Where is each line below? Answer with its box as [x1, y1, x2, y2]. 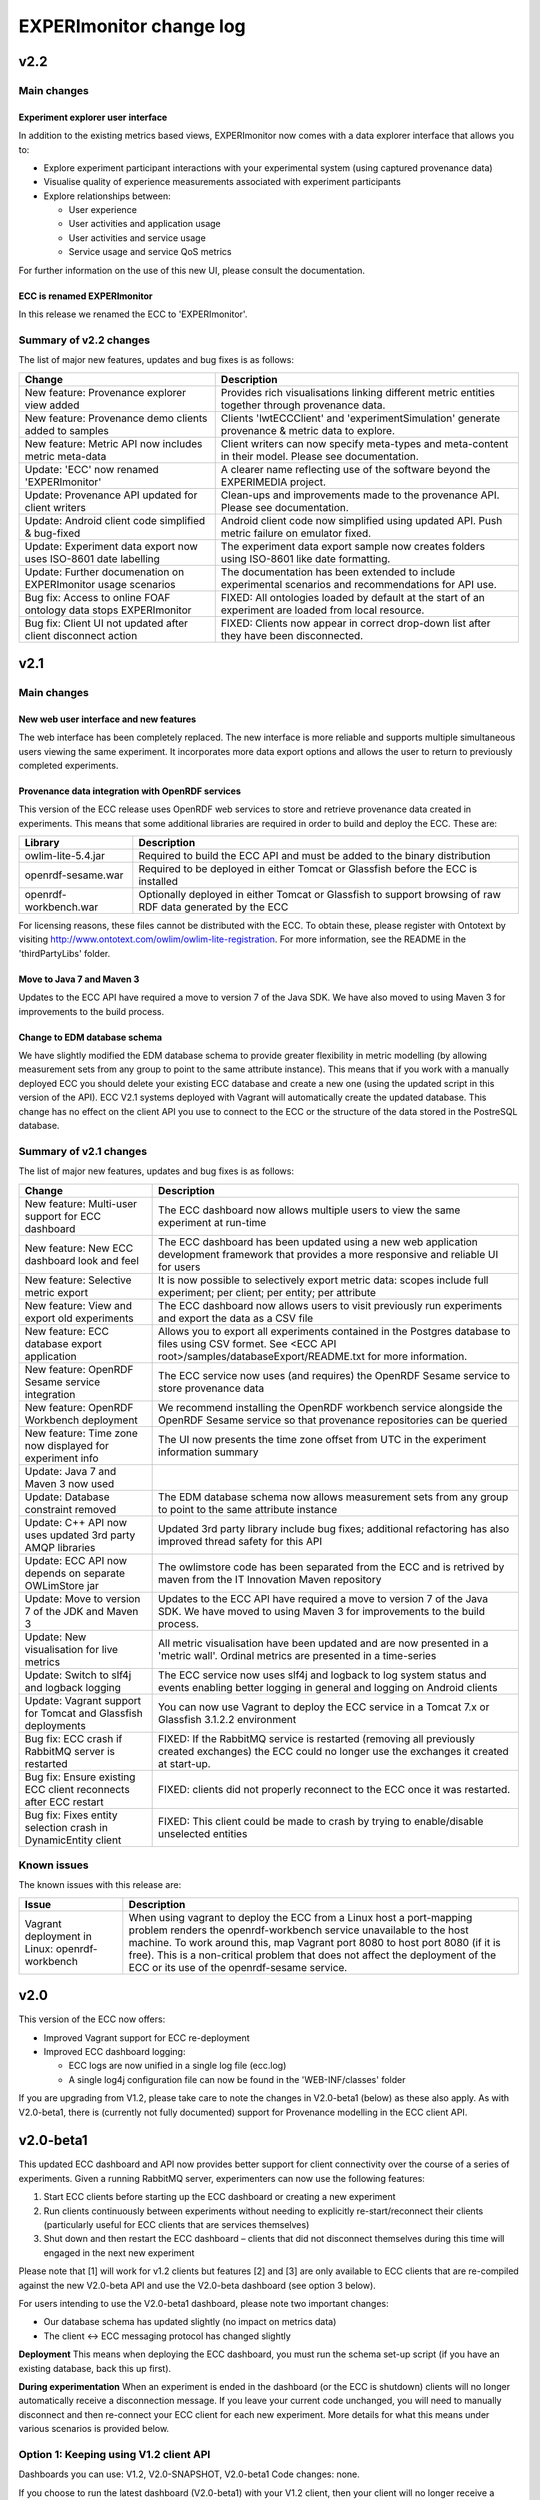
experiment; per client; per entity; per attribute [158, 1285, 377, 1299]
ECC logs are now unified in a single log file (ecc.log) [68, 2060, 287, 2072]
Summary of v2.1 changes [18, 1144, 148, 1158]
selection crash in [24, 1820, 109, 1834]
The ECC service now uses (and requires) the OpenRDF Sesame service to [158, 1368, 510, 1382]
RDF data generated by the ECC [138, 900, 289, 914]
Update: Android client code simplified [24, 513, 206, 527]
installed [138, 875, 179, 889]
